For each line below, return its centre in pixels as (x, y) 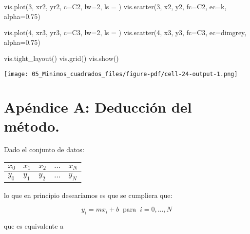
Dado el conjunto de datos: (44, 149)
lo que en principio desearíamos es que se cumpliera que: (88, 195)
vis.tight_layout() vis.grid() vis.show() (61, 58)
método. (32, 126)
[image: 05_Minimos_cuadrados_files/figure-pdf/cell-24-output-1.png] (121, 74)
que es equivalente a (34, 226)
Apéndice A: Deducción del (98, 107)
